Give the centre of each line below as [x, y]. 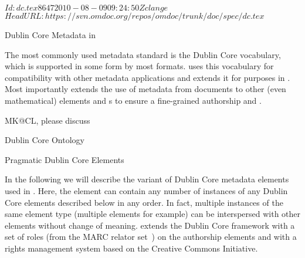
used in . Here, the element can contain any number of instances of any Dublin [146, 190]
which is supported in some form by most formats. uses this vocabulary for [139, 66]
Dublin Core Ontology [45, 140]
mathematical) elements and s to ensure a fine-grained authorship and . [133, 100]
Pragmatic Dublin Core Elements [65, 159]
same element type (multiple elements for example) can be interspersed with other [153, 214]
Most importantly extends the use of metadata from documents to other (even [145, 89]
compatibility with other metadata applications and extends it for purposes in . [148, 77]
